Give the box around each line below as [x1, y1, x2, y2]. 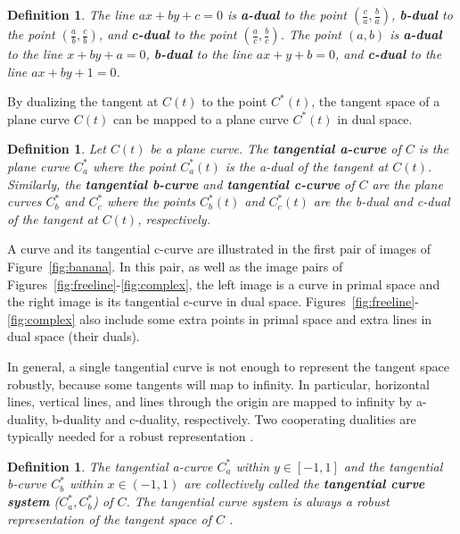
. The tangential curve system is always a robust [126, 492, 390, 511]
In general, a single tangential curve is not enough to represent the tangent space [7, 356, 449, 375]
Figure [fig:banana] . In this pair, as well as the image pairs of [7, 256, 343, 275]
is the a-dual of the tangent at [225, 156, 389, 175]
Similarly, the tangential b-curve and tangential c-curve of [7, 174, 355, 193]
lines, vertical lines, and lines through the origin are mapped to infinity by [7, 392, 413, 411]
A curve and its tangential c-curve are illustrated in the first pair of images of [7, 239, 431, 258]
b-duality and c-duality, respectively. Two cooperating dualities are [52, 409, 416, 428]
